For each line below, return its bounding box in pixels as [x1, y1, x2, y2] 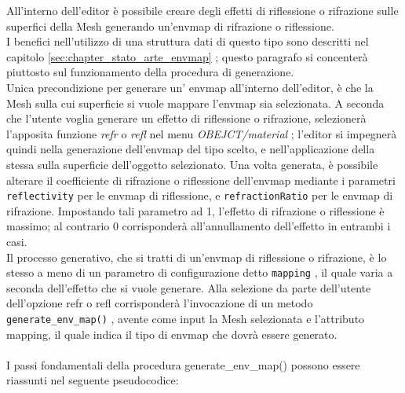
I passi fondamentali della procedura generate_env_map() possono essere [6, 356, 360, 373]
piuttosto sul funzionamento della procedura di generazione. [6, 64, 294, 80]
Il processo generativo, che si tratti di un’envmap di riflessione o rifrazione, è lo [6, 248, 387, 265]
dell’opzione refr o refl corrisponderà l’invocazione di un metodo [6, 295, 313, 311]
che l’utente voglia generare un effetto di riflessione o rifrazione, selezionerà [6, 110, 367, 127]
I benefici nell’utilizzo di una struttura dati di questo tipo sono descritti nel [6, 33, 369, 50]
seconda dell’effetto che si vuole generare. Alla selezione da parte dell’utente [6, 279, 371, 296]
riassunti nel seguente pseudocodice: [6, 372, 179, 388]
